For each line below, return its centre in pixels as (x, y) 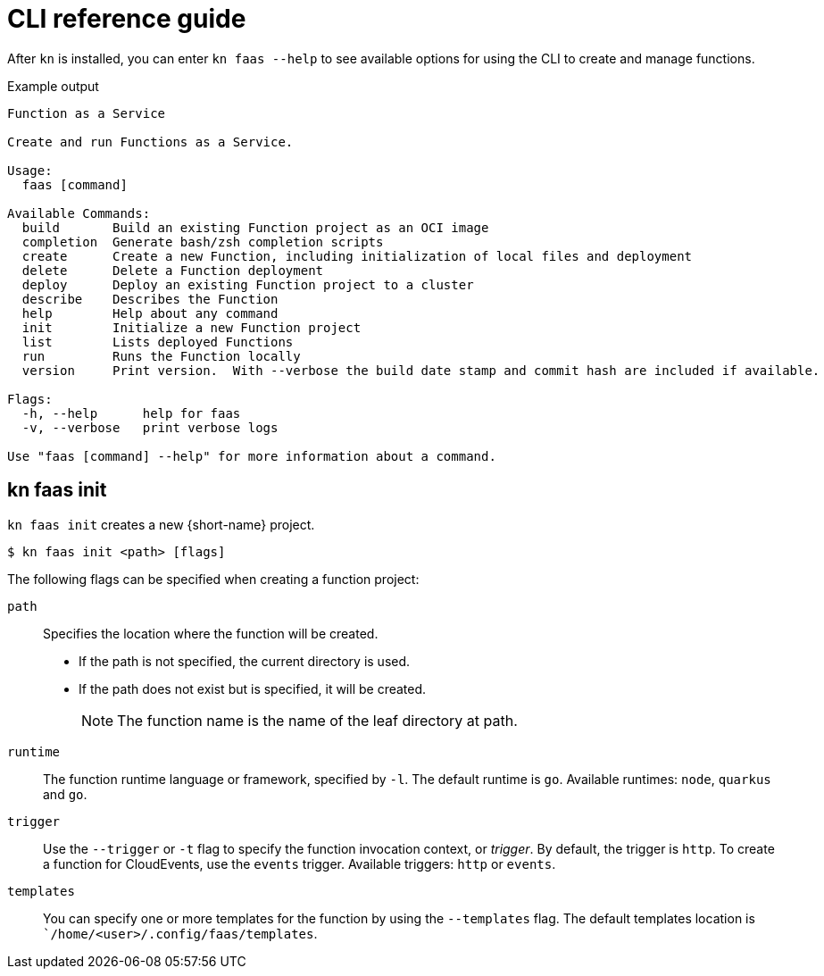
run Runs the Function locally (161, 356)
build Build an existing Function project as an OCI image (255, 227)
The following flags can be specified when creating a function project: (213, 579)
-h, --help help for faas (131, 413)
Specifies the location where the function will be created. (211, 633)
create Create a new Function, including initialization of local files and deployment (357, 256)
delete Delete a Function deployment (173, 270)
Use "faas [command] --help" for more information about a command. (252, 456)
